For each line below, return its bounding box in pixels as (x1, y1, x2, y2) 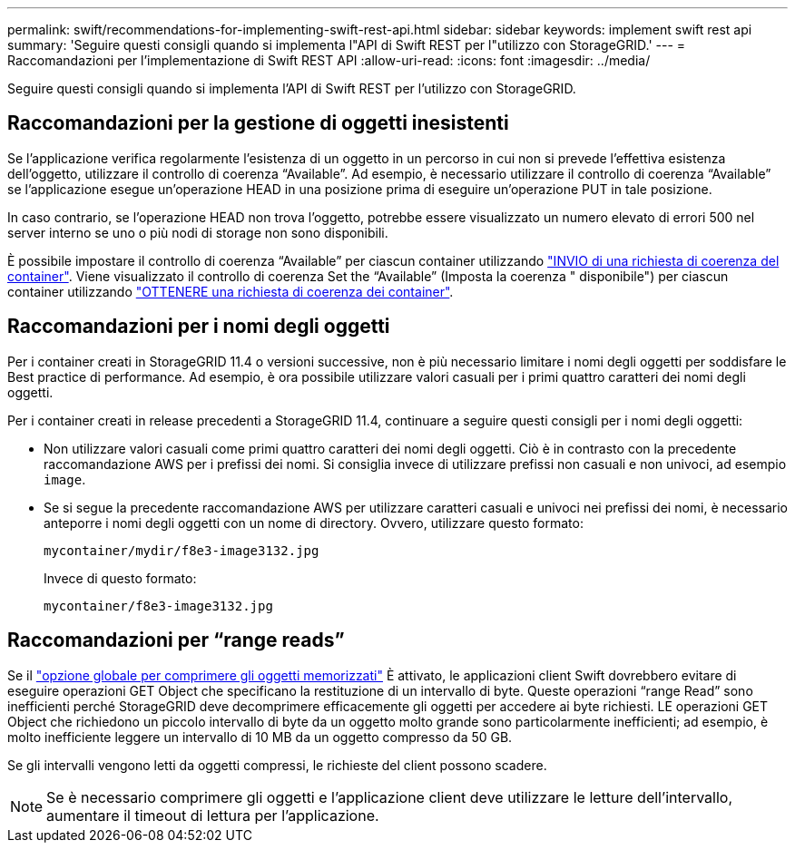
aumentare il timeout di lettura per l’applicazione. (46, 806, 379, 825)
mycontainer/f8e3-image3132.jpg (44, 598, 273, 613)
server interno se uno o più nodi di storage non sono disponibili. (7, 224, 388, 240)
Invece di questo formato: (44, 570, 197, 586)
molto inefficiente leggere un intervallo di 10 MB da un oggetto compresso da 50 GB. (7, 728, 513, 745)
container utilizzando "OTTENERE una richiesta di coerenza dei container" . (7, 283, 454, 299)
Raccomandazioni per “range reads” (7, 629, 345, 652)
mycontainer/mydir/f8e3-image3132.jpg (44, 542, 319, 558)
